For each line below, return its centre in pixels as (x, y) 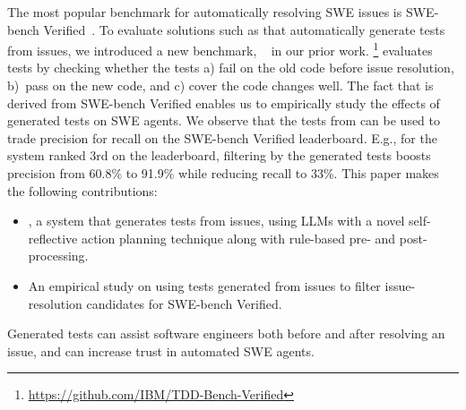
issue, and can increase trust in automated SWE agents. (161, 350)
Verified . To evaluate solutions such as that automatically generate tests (244, 29)
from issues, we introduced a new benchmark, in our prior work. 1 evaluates (220, 49)
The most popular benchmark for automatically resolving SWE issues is (205, 12)
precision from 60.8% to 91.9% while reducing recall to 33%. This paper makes (223, 173)
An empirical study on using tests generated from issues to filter (204, 285)
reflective (53, 238)
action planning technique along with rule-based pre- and (238, 238)
